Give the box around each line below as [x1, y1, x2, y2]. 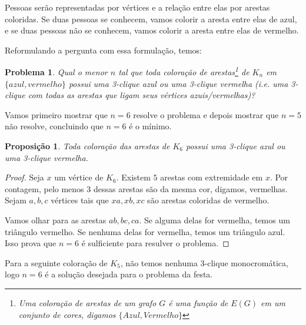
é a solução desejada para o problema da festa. [45, 268, 213, 280]
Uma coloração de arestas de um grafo [18, 296, 157, 309]
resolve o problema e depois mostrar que [133, 108, 279, 120]
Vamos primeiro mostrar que [5, 108, 108, 120]
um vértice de [54, 171, 104, 183]
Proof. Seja [5, 171, 44, 183]
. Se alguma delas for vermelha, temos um [139, 213, 290, 226]
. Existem [116, 171, 151, 183]
